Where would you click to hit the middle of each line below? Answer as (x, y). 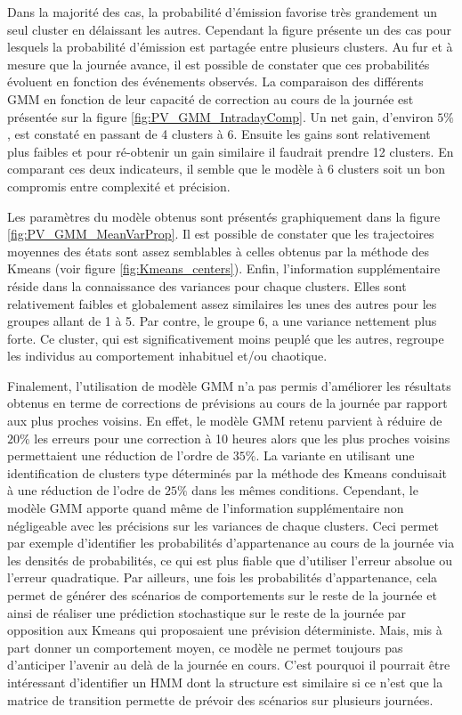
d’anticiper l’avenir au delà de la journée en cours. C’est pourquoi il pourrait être (229, 665)
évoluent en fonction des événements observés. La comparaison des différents (215, 81)
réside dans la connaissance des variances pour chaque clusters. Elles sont (207, 285)
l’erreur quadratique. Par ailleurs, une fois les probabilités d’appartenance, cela (223, 577)
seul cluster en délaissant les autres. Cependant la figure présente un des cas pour (230, 29)
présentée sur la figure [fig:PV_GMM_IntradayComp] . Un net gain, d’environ (220, 116)
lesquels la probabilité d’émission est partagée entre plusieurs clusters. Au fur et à (230, 47)
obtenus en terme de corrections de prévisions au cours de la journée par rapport (227, 403)
